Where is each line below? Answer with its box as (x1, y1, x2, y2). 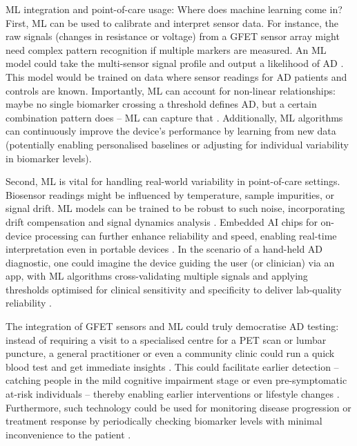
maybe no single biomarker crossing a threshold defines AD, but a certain (6, 97, 317, 111)
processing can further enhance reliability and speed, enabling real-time (35, 228, 337, 242)
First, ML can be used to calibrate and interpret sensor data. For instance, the (6, 15, 338, 30)
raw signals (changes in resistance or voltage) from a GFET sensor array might (6, 29, 340, 43)
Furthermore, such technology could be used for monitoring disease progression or (6, 400, 351, 414)
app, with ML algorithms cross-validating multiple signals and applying (6, 269, 308, 283)
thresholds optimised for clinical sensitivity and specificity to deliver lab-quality (6, 282, 342, 296)
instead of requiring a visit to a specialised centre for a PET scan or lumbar (6, 332, 327, 347)
